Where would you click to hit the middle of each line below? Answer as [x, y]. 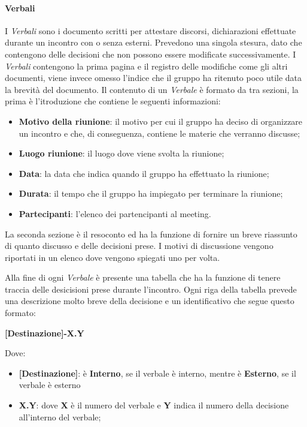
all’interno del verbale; [60, 417]
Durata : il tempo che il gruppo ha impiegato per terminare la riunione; [151, 193]
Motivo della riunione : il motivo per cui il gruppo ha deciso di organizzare [161, 121]
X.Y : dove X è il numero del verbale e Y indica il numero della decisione [154, 405]
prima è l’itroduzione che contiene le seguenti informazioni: [113, 101]
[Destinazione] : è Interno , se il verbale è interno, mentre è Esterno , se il [157, 373]
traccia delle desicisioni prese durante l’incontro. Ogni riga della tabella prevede [151, 289]
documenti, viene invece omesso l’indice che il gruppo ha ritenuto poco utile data [153, 78]
